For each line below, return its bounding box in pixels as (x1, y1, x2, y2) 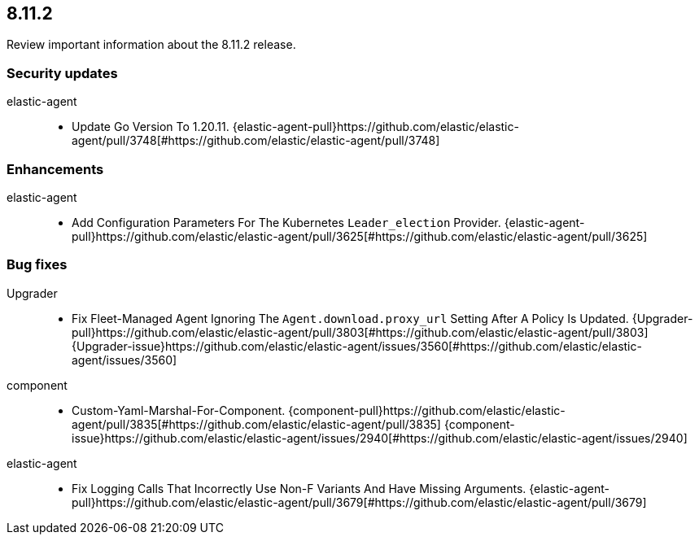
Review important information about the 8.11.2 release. (7, 37, 296, 52)
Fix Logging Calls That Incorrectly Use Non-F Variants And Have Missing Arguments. (72, 481, 526, 495)
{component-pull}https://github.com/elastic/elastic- (288, 403, 566, 417)
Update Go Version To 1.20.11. (72, 120, 229, 134)
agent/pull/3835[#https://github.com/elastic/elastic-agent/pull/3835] (72, 417, 441, 431)
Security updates (7, 64, 118, 81)
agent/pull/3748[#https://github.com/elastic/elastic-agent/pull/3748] (72, 133, 440, 148)
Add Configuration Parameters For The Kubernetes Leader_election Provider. (72, 215, 501, 229)
